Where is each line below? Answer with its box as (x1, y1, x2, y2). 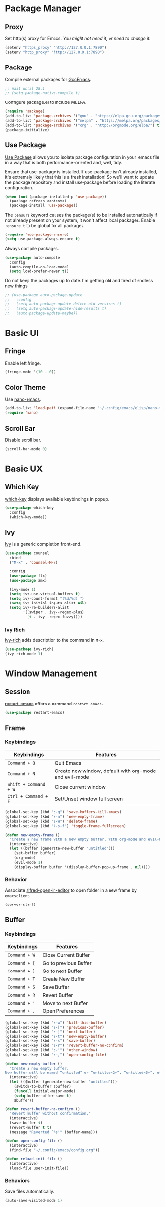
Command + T (7, 976, 36, 982)
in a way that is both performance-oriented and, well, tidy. (5, 159, 123, 165)
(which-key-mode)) (9, 514, 48, 520)
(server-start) (5, 902, 36, 907)
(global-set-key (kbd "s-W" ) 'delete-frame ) (5, 819, 98, 824)
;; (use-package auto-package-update (5, 293, 82, 298)
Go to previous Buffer (42, 959, 92, 966)
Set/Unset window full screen (55, 795, 123, 802)
